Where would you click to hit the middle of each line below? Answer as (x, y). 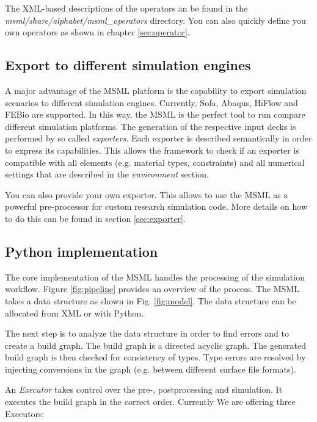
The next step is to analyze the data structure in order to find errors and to (147, 333)
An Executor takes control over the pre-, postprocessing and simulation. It (144, 389)
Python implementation (82, 251)
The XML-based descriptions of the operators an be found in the (126, 8)
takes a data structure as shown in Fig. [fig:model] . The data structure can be (151, 300)
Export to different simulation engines (128, 65)
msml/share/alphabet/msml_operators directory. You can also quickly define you (155, 20)
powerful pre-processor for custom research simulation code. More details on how (156, 206)
